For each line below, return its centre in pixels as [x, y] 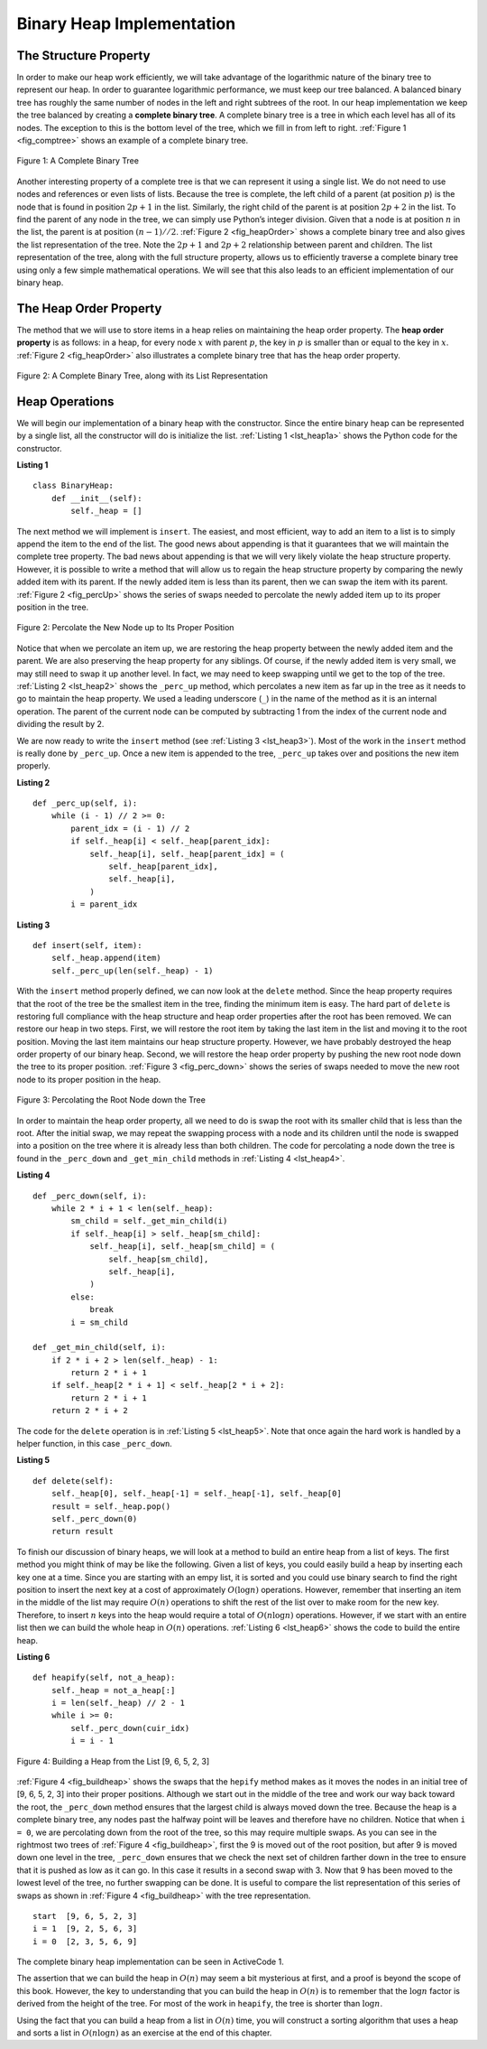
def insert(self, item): [87, 945]
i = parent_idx [104, 904]
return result [83, 1532]
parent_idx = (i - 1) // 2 [130, 828]
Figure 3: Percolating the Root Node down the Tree [111, 1100]
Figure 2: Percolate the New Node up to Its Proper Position [125, 628]
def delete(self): [74, 1481]
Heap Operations [65, 401]
